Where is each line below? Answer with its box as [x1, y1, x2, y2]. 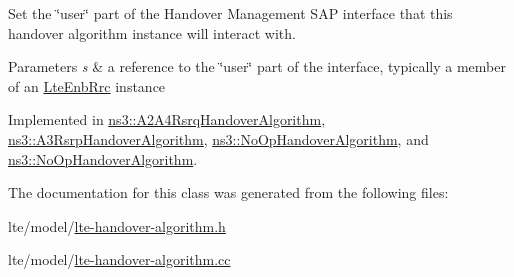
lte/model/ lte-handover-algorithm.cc [8, 249, 231, 270]
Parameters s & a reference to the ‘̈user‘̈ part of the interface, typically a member [8, 56, 506, 77]
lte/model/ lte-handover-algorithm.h [8, 215, 226, 236]
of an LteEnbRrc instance [8, 75, 166, 96]
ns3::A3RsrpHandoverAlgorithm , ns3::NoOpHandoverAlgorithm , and [8, 128, 429, 149]
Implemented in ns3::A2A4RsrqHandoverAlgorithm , [8, 109, 326, 130]
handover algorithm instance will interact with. [8, 22, 296, 43]
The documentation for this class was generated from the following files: [8, 182, 449, 203]
